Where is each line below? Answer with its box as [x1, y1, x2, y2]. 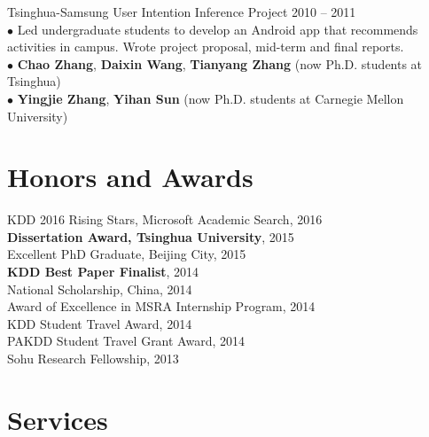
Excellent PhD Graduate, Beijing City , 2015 [7, 245, 246, 263]
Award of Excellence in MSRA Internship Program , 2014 [7, 297, 316, 316]
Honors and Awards [7, 159, 253, 195]
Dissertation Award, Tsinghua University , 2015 [7, 227, 294, 246]
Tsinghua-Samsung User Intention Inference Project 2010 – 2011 [7, 3, 356, 20]
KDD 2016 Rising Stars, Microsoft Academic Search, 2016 [7, 210, 323, 229]
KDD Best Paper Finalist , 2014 [7, 262, 199, 281]
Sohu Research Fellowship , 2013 [7, 349, 179, 368]
